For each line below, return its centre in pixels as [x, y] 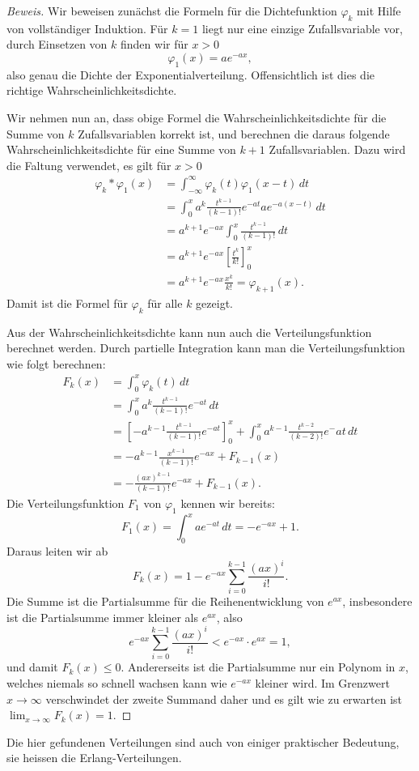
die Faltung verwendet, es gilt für [89, 165]
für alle [165, 302]
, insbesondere [377, 601]
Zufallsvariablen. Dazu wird [337, 149]
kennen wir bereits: [228, 503]
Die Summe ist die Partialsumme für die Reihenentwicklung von [165, 601]
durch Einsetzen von [57, 44]
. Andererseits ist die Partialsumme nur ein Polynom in [258, 667]
